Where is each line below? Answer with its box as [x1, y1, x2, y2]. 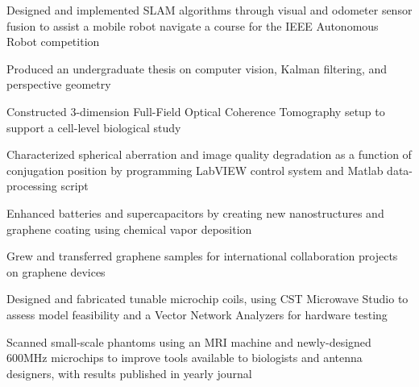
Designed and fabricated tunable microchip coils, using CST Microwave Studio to [6, 290, 409, 307]
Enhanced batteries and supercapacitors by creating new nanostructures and [6, 204, 384, 221]
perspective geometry [6, 76, 111, 93]
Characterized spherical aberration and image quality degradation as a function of [6, 146, 412, 163]
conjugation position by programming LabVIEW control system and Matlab [6, 161, 384, 178]
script [60, 177, 89, 194]
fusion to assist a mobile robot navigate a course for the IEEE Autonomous [6, 17, 379, 34]
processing [6, 177, 57, 194]
